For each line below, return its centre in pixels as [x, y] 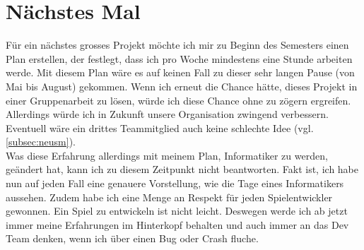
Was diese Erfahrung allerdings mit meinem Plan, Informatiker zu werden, [167, 155]
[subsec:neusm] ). [41, 142]
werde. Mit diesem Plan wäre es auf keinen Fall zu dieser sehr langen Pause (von [180, 72]
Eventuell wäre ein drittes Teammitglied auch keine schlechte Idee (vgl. [160, 127]
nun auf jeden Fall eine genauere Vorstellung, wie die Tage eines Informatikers [175, 183]
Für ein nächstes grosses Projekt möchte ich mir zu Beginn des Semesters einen [177, 45]
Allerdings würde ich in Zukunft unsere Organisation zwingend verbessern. [167, 114]
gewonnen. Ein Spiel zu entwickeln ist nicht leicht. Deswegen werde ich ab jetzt [177, 211]
